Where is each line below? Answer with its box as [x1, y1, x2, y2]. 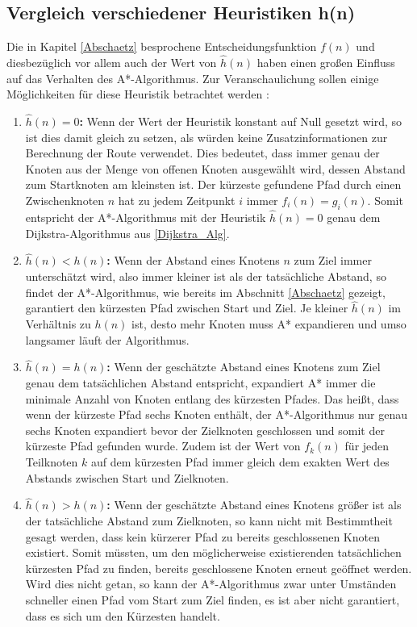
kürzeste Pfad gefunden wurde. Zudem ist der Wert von [25, 437, 301, 454]
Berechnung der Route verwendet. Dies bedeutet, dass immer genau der [25, 144, 380, 161]
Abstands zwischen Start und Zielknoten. [25, 469, 229, 486]
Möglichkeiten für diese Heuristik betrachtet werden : [6, 86, 269, 102]
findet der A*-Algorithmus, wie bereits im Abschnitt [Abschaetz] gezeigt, [25, 283, 386, 300]
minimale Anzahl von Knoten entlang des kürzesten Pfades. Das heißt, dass [25, 390, 399, 407]
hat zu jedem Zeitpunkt [118, 191, 236, 208]
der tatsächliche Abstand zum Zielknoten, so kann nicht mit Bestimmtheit [25, 512, 393, 529]
